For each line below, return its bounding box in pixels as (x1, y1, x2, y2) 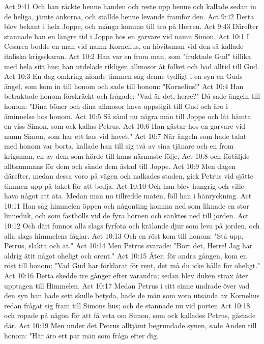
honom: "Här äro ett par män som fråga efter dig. (4, 330, 159, 340)
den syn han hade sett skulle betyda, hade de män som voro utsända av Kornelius (4, 290, 260, 301)
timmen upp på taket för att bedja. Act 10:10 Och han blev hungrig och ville (4, 180, 244, 191)
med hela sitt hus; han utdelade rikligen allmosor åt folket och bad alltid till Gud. (4, 61, 259, 71)
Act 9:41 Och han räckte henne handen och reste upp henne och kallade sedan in (4, 1, 256, 11)
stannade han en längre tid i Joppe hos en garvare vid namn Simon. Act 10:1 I (4, 31, 249, 41)
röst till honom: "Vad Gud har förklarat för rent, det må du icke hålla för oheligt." (4, 260, 260, 271)
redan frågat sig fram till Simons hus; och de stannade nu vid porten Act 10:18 (4, 300, 250, 310)
